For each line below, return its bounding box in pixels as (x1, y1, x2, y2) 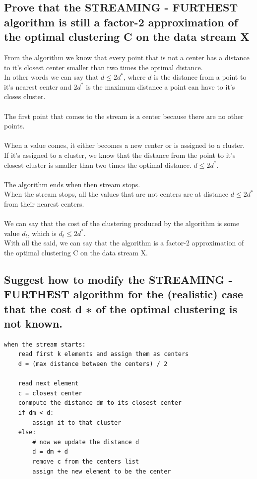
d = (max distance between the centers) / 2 (18, 360, 168, 368)
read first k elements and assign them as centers (18, 351, 189, 358)
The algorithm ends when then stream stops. (4, 179, 140, 189)
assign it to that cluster (32, 419, 122, 426)
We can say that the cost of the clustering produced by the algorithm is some (4, 218, 240, 229)
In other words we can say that (4, 72, 99, 82)
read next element (18, 380, 79, 387)
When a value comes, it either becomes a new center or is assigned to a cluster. (4, 140, 245, 150)
